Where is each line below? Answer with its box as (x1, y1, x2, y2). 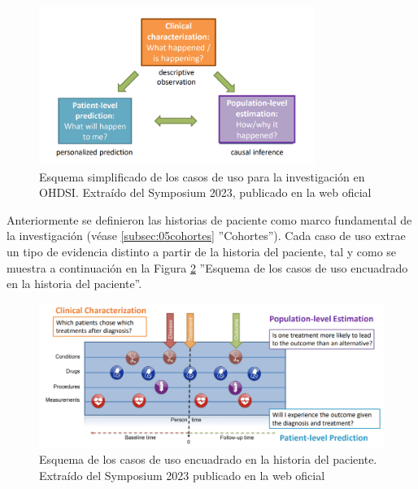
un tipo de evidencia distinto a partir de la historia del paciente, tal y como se (7, 242, 397, 260)
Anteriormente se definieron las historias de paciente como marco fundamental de (7, 211, 412, 228)
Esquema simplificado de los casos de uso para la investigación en (39, 168, 365, 185)
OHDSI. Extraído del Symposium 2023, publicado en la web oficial (39, 184, 372, 201)
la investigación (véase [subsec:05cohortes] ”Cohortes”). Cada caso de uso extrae (7, 227, 406, 244)
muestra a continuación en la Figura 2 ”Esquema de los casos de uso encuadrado (7, 259, 408, 276)
